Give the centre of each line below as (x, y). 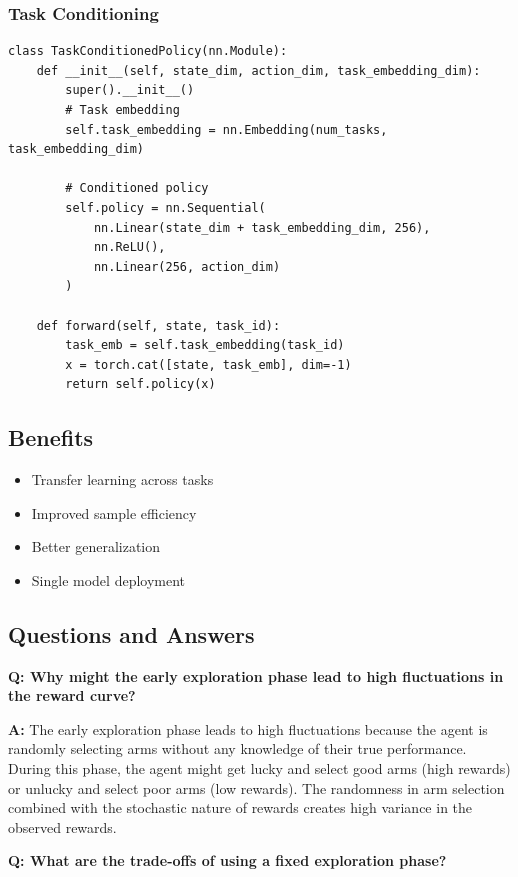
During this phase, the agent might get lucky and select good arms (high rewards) (259, 768)
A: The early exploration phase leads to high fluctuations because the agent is (248, 728)
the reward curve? (72, 695)
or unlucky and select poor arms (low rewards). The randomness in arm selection (256, 787)
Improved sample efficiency (114, 512)
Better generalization (96, 546)
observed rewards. (62, 826)
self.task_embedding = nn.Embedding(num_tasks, (226, 129)
